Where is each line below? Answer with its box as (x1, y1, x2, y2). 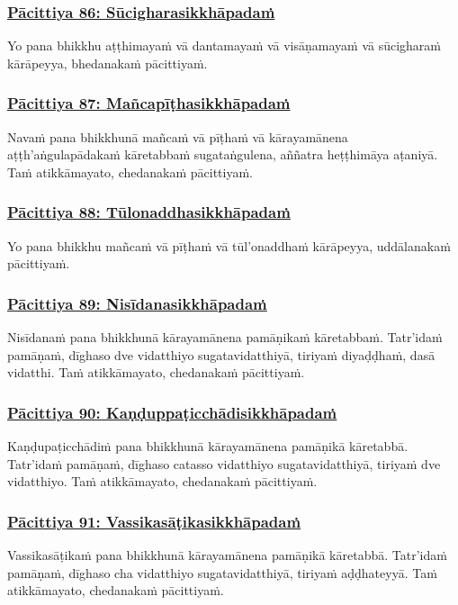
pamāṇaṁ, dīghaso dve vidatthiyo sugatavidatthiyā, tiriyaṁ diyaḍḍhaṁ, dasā (7, 345, 436, 364)
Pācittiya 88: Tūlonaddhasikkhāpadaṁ (7, 201, 291, 223)
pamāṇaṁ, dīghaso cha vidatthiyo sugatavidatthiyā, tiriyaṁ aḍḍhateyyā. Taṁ (7, 563, 437, 582)
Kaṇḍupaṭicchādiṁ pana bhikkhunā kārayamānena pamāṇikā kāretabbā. (7, 437, 409, 456)
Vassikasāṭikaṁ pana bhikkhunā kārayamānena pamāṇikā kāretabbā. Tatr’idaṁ (7, 546, 447, 564)
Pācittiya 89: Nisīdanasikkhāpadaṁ (7, 292, 267, 314)
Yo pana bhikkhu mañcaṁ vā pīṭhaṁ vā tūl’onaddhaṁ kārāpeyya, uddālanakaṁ (7, 236, 451, 255)
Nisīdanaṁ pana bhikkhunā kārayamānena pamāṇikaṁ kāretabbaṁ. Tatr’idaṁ (7, 328, 443, 347)
